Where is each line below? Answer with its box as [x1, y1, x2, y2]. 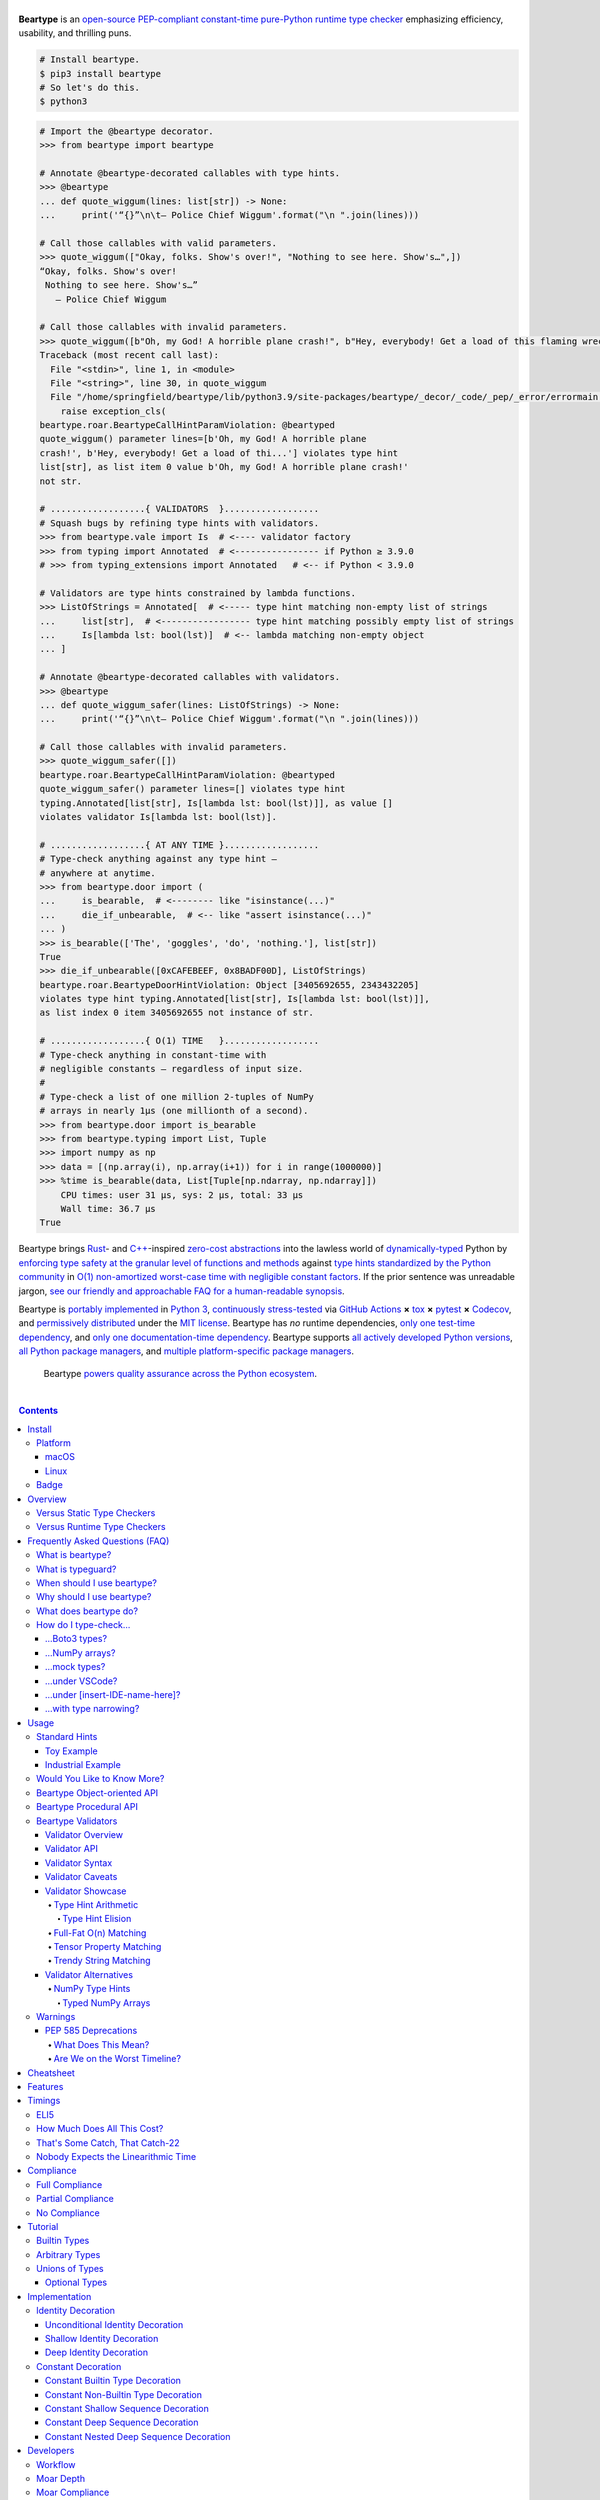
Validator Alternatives [45, 1968, 134, 1980]
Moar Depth [36, 2472, 85, 2484]
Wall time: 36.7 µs [60, 1203, 157, 1214]
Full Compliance [36, 2178, 103, 2190]
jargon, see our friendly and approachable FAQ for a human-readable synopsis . [18, 1285, 345, 1297]
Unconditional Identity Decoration [45, 2318, 184, 2330]
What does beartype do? [36, 1605, 139, 1617]
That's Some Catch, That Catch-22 [36, 2136, 180, 2149]
